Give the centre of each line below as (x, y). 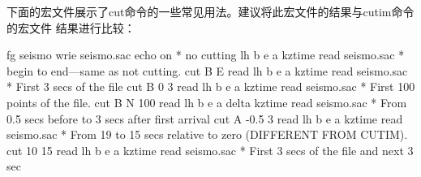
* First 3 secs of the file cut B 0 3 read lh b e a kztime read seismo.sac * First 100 (211, 86)
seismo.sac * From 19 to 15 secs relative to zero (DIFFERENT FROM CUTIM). (207, 134)
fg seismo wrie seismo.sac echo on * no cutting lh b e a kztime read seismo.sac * (206, 55)
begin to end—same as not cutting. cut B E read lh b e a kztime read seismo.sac (207, 70)
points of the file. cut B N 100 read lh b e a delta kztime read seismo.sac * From (207, 102)
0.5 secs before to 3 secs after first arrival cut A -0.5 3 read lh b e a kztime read (205, 118)
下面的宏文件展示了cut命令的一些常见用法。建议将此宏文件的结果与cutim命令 (210, 11)
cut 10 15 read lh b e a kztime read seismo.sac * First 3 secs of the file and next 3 (210, 150)
